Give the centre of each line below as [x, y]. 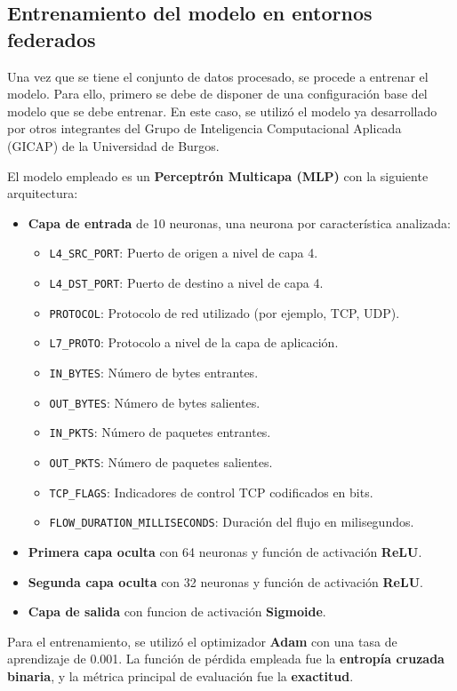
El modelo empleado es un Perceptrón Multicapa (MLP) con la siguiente [218, 175]
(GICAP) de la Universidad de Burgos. [113, 145]
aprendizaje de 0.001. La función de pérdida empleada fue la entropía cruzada [226, 659]
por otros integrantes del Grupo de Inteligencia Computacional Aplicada [204, 128]
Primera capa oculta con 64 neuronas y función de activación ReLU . [225, 551]
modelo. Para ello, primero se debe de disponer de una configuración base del [217, 94]
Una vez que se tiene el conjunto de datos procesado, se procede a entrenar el [218, 76]
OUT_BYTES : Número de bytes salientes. [155, 402]
